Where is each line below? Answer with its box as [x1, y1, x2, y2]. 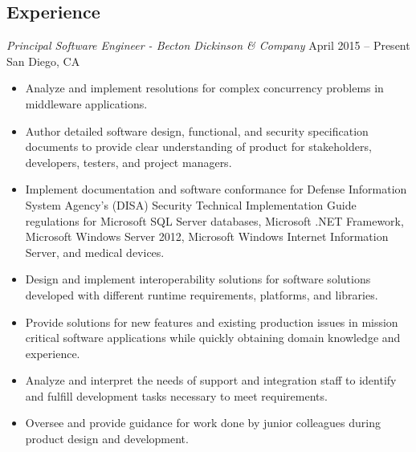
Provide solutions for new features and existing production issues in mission [25, 313, 398, 330]
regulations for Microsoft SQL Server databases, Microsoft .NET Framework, [25, 212, 404, 229]
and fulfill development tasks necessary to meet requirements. [25, 387, 328, 404]
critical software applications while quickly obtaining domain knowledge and [25, 329, 401, 346]
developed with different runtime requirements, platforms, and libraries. [25, 286, 378, 303]
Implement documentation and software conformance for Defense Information [25, 181, 407, 197]
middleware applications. [25, 95, 148, 112]
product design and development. [25, 430, 189, 447]
